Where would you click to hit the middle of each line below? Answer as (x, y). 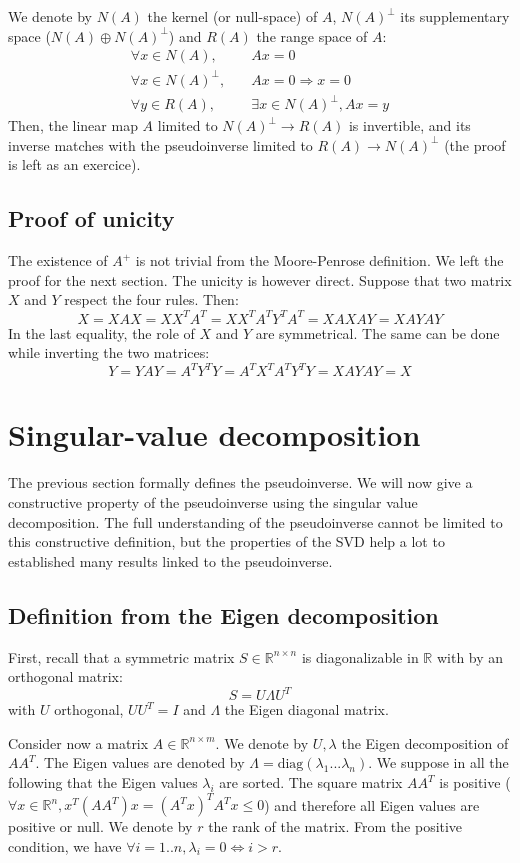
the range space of (312, 35)
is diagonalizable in (360, 656)
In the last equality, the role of (101, 332)
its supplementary (455, 16)
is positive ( (475, 782)
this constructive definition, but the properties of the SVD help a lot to (226, 541)
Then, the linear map (73, 125)
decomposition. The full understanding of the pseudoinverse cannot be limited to (255, 521)
